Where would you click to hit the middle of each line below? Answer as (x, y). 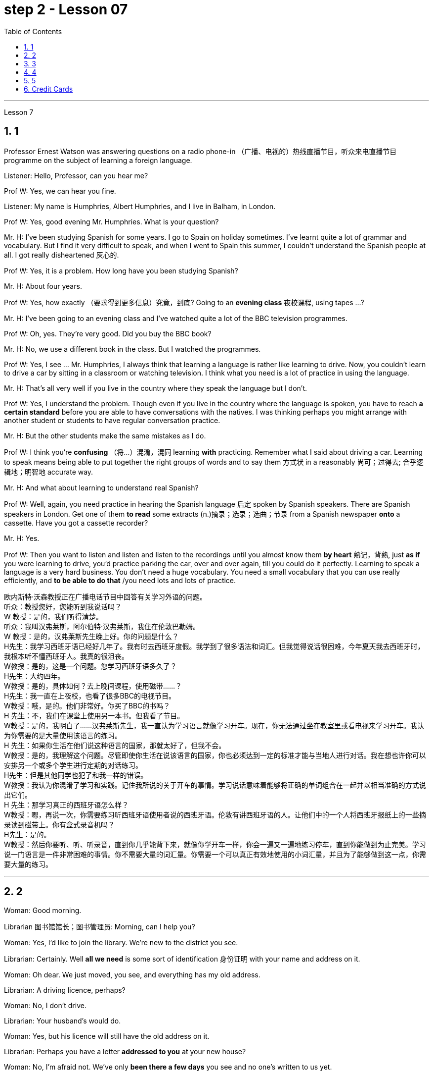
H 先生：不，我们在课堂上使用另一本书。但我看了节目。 (94, 715)
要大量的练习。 (28, 864)
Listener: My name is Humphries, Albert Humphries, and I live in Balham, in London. (140, 206)
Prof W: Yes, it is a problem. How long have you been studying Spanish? (121, 270)
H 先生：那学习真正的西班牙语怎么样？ (66, 805)
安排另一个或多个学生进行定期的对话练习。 (73, 765)
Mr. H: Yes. (22, 538)
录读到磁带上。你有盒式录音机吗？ (59, 824)
